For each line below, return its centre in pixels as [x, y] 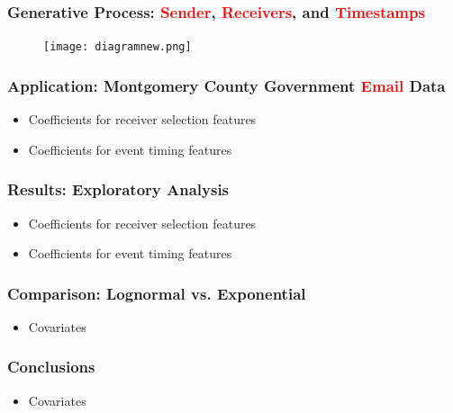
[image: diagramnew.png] [118, 47]
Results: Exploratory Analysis [118, 189]
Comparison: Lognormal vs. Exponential [157, 293]
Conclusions [51, 367]
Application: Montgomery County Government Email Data [226, 85]
